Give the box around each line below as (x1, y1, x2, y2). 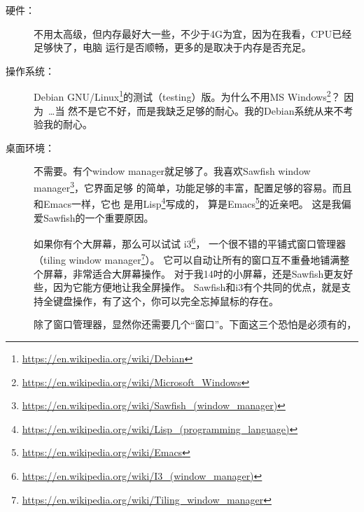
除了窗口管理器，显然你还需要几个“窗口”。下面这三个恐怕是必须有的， (34, 317, 357, 332)
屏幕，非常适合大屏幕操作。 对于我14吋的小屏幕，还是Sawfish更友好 (43, 266, 353, 280)
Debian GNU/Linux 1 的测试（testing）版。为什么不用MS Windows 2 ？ (34, 87, 341, 104)
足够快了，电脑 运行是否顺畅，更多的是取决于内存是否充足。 (34, 40, 311, 55)
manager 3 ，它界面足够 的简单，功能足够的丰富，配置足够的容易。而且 (34, 178, 352, 194)
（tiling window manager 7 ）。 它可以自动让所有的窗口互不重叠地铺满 (34, 250, 340, 266)
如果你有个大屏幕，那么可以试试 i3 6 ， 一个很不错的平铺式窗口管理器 (34, 234, 346, 250)
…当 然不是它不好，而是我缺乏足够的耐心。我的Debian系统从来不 (48, 103, 344, 118)
